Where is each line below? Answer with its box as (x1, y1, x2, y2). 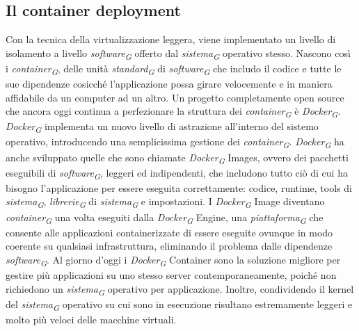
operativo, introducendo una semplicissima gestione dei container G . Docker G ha (6, 134, 344, 151)
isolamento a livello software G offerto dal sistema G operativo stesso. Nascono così (6, 45, 351, 62)
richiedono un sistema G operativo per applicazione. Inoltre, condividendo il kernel (6, 281, 354, 298)
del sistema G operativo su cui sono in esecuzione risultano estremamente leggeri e (6, 296, 353, 313)
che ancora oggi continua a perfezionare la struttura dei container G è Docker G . (6, 104, 341, 120)
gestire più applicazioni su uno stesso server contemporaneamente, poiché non (6, 268, 337, 282)
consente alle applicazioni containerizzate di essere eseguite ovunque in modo (6, 225, 333, 239)
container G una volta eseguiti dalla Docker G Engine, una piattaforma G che (6, 209, 324, 226)
